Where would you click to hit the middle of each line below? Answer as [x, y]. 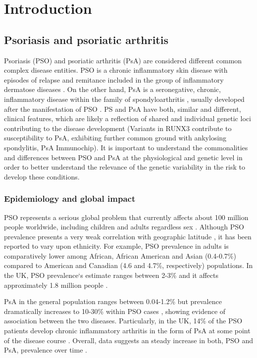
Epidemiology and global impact [70, 199]
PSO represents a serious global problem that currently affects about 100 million [126, 217]
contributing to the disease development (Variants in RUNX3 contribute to [118, 128]
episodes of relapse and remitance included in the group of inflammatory [114, 79]
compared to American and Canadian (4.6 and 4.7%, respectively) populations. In [128, 265]
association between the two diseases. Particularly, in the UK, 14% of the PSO [123, 321]
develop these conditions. [42, 176]
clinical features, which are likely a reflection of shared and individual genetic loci [128, 118]
